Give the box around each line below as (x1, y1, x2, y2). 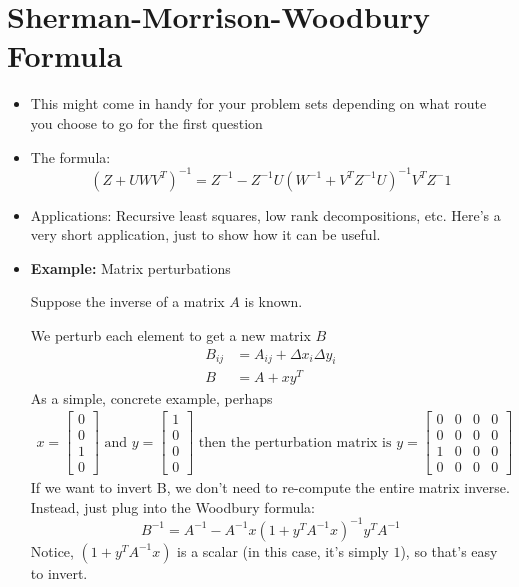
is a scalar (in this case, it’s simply (177, 540, 389, 561)
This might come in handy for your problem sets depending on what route (30, 93, 487, 114)
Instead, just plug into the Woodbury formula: (30, 496, 315, 517)
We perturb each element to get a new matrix (30, 324, 311, 345)
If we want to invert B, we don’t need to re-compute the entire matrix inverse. (30, 477, 510, 498)
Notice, (30, 540, 74, 561)
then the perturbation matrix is (198, 435, 392, 450)
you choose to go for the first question (30, 112, 263, 133)
